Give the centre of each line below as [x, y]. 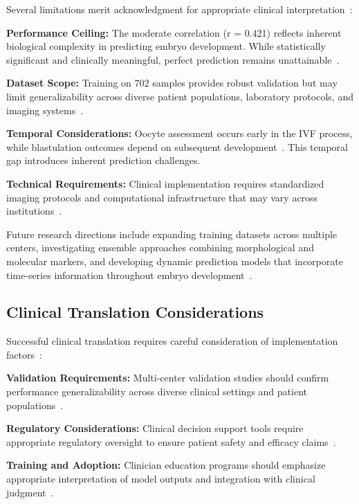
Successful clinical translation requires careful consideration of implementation [172, 341]
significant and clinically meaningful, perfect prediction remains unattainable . [173, 59]
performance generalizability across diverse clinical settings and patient [157, 391]
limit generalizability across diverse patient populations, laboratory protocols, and [180, 96]
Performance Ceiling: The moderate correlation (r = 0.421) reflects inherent [174, 32]
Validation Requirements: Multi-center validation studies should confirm [168, 378]
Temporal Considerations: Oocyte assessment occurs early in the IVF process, [179, 133]
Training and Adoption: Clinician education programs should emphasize [166, 465]
